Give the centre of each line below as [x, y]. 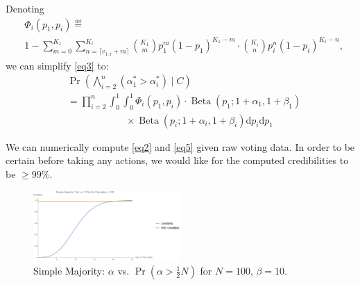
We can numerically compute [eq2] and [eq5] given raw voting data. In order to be [180, 146]
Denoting [25, 8]
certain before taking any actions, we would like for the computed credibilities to [177, 160]
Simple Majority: [69, 271]
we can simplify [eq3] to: [57, 65]
